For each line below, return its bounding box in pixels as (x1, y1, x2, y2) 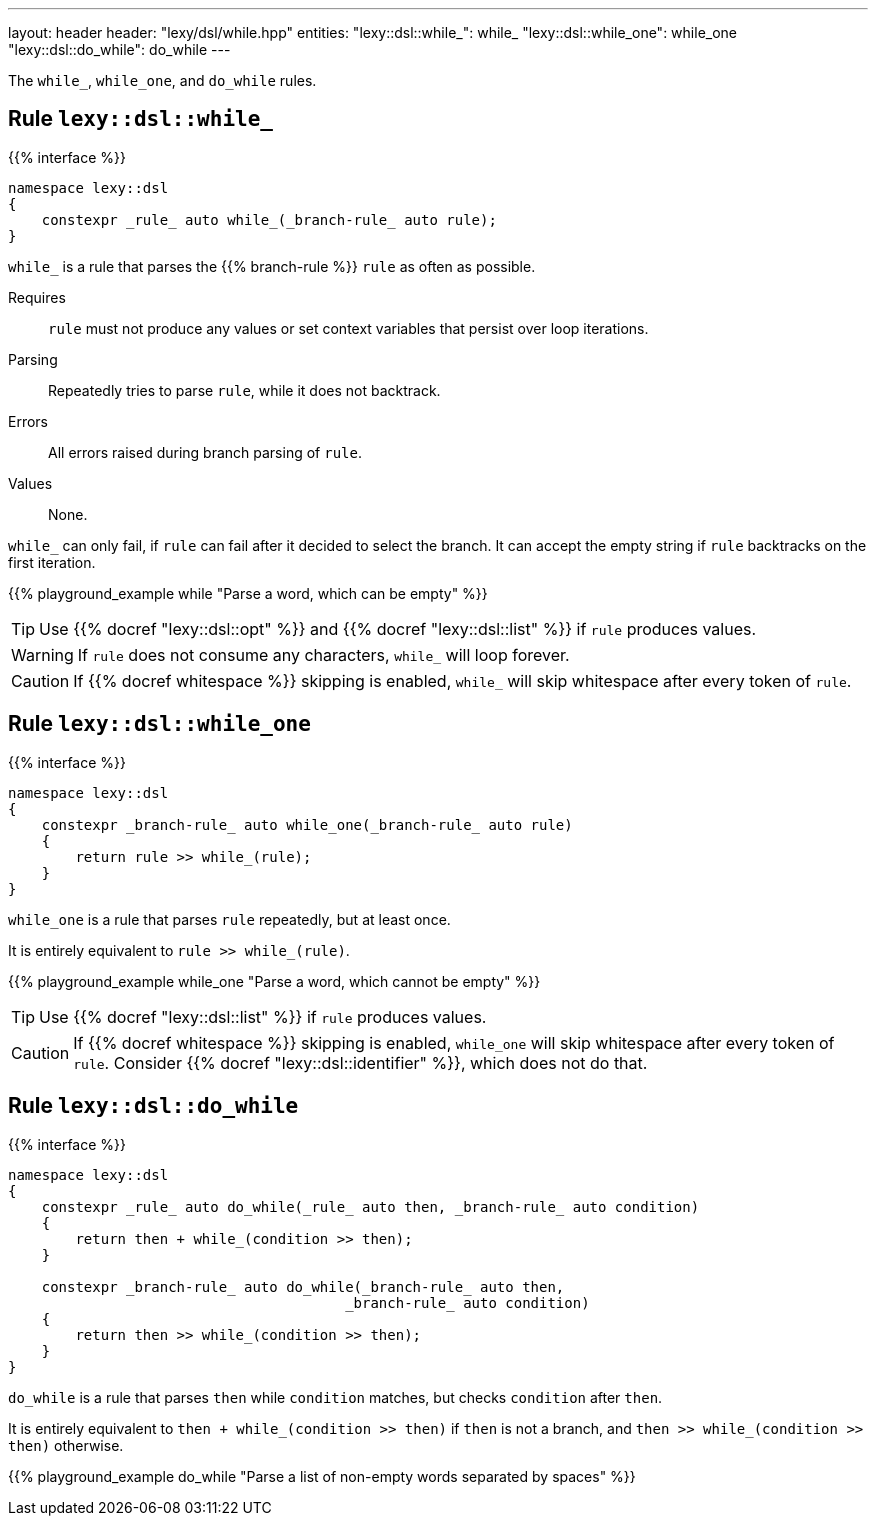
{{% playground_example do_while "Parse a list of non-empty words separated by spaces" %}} (8, 1467, 636, 1485)
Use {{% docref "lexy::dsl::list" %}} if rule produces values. (39, 1006, 487, 1027)
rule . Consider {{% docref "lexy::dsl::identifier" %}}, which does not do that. (73, 1052, 648, 1073)
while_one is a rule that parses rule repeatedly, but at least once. (8, 910, 451, 928)
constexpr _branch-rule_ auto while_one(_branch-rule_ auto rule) (41, 816, 573, 833)
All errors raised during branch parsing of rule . (48, 443, 362, 461)
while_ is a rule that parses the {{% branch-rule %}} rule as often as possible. (8, 257, 536, 275)
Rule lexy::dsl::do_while (8, 1093, 299, 1119)
